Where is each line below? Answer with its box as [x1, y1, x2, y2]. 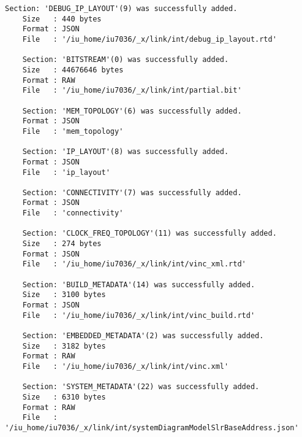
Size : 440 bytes [22, 14, 102, 23]
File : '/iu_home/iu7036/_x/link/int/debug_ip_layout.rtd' [22, 34, 277, 44]
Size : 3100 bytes [22, 290, 106, 300]
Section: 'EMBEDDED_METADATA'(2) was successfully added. [22, 331, 264, 340]
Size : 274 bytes [22, 239, 102, 249]
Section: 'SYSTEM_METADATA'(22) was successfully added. [22, 382, 260, 392]
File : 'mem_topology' [22, 126, 124, 136]
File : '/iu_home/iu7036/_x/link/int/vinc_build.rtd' [22, 311, 255, 320]
